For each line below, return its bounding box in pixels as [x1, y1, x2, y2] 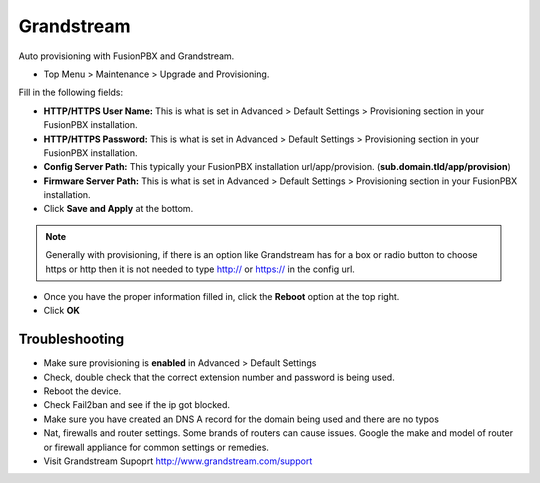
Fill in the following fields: [18, 86, 124, 99]
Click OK [43, 305, 80, 317]
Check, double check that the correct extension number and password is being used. [43, 371, 395, 383]
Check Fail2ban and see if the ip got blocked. [43, 399, 230, 411]
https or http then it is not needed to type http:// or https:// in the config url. [45, 263, 355, 275]
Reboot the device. [43, 385, 122, 397]
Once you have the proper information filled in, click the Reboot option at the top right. [43, 291, 400, 303]
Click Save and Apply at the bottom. [43, 203, 194, 215]
